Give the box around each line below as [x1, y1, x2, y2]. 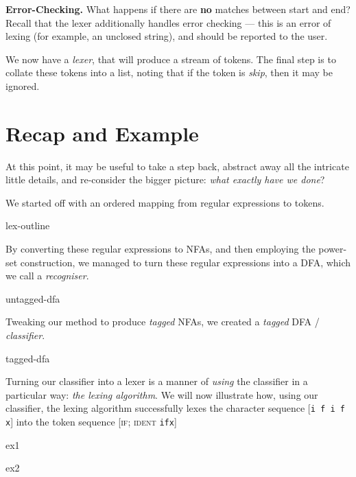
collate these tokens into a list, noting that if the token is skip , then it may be [5, 65, 333, 80]
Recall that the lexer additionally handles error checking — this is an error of [5, 15, 331, 30]
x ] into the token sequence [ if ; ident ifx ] [5, 415, 177, 429]
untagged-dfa [5, 291, 60, 305]
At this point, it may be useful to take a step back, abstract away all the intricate [5, 159, 349, 173]
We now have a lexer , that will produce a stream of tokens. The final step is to [5, 51, 336, 66]
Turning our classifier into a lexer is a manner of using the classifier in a [5, 374, 308, 388]
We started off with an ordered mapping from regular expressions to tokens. [5, 195, 324, 209]
